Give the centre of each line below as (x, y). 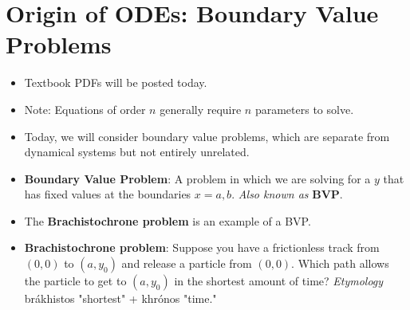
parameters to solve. (304, 109)
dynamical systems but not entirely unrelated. (137, 152)
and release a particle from (187, 263)
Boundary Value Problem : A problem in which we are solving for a (197, 178)
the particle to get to (75, 281)
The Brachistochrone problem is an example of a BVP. (168, 220)
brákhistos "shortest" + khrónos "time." (120, 298)
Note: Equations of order (85, 109)
